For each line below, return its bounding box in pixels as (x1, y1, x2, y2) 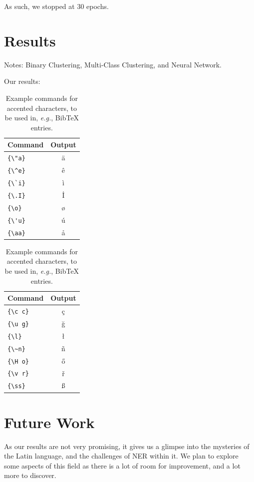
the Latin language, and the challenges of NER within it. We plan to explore (4, 451, 239, 461)
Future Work (4, 412, 95, 432)
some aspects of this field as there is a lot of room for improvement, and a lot (4, 460, 241, 471)
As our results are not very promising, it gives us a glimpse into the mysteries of (4, 441, 250, 451)
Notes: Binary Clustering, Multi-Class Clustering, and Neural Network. (4, 59, 222, 69)
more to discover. (4, 470, 56, 481)
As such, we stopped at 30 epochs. (4, 1, 109, 11)
